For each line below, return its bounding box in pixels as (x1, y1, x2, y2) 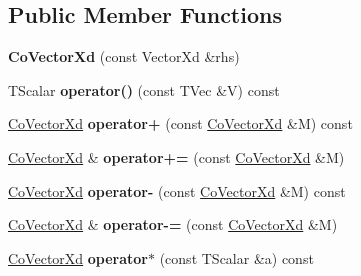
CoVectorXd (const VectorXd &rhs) (8, 46, 240, 67)
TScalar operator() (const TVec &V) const (8, 79, 280, 100)
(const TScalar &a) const (159, 247, 314, 268)
